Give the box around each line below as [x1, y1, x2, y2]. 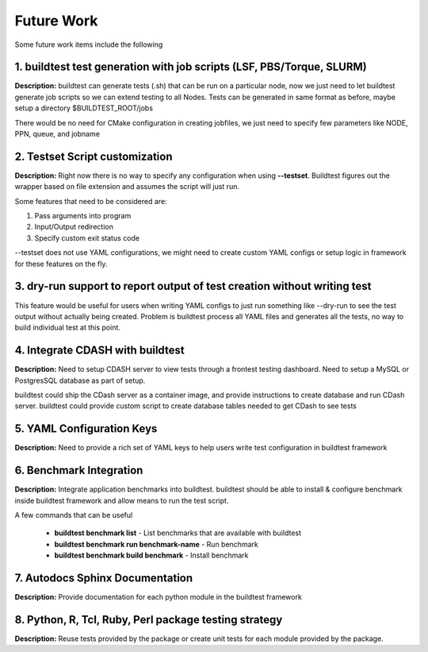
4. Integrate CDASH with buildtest [14, 344, 185, 357]
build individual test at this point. [14, 322, 120, 333]
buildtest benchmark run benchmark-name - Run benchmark [54, 539, 259, 549]
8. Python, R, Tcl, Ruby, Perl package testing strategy [14, 612, 283, 627]
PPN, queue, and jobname [14, 129, 101, 139]
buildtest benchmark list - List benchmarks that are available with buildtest [54, 528, 301, 538]
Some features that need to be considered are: [14, 196, 167, 206]
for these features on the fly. [14, 259, 108, 268]
